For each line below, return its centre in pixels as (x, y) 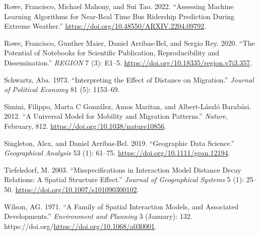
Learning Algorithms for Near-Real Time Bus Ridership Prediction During (119, 16)
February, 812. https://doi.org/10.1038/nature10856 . (85, 126)
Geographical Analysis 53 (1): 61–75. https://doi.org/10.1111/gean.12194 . (117, 153)
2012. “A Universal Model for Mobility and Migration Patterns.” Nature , (116, 116)
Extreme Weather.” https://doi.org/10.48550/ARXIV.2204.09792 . (105, 26)
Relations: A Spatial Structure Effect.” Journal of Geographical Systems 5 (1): (124, 179)
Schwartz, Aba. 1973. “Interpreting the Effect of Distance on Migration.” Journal (129, 79)
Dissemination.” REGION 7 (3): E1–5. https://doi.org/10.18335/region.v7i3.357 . (128, 62)
